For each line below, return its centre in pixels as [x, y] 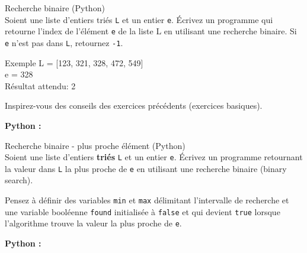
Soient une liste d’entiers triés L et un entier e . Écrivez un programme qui [139, 19]
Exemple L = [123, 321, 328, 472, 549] [74, 62]
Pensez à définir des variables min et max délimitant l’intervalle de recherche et [147, 200]
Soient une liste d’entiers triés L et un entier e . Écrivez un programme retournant [154, 157]
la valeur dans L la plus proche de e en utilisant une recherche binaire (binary [146, 168]
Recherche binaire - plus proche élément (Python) [95, 145]
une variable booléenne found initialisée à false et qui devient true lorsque [143, 211]
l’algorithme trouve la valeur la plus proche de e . [93, 223]
